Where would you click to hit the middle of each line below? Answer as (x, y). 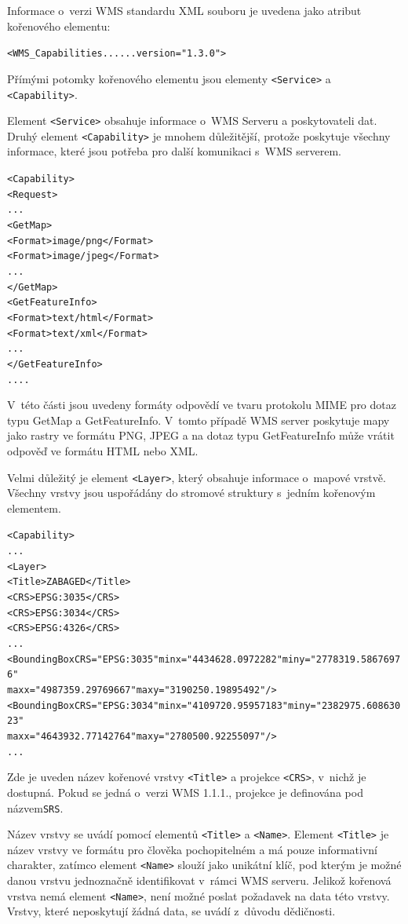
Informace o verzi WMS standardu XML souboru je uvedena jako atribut (184, 10)
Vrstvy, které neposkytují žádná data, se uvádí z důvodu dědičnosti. (171, 911)
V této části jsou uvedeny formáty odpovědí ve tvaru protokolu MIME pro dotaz (202, 405)
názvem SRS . (35, 807)
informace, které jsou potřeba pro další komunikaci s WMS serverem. (174, 151)
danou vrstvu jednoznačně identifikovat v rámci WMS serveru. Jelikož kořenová (199, 880)
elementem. (34, 508)
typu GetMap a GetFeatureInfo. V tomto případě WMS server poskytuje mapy (199, 420)
